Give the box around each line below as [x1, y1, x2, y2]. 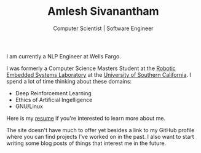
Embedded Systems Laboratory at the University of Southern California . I [6, 71, 192, 78]
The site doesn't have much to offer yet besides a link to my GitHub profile [6, 126, 195, 133]
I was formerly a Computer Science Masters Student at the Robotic [6, 65, 176, 72]
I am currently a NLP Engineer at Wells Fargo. [6, 52, 122, 60]
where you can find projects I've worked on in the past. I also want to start [6, 133, 195, 140]
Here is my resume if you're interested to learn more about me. [6, 114, 166, 122]
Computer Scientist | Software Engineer [53, 25, 154, 32]
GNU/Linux [15, 103, 43, 110]
